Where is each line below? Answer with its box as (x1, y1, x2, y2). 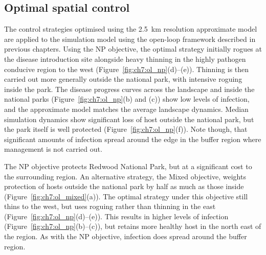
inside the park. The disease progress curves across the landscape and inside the (4, 83, 255, 94)
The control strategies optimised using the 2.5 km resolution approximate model (4, 24, 257, 34)
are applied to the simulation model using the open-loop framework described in (4, 33, 256, 44)
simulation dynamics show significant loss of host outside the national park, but (4, 113, 254, 124)
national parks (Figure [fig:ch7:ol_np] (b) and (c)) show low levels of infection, (4, 94, 250, 104)
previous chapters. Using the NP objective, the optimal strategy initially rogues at (4, 43, 262, 54)
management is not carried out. (4, 144, 102, 154)
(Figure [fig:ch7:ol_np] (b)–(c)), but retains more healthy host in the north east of (4, 221, 261, 231)
